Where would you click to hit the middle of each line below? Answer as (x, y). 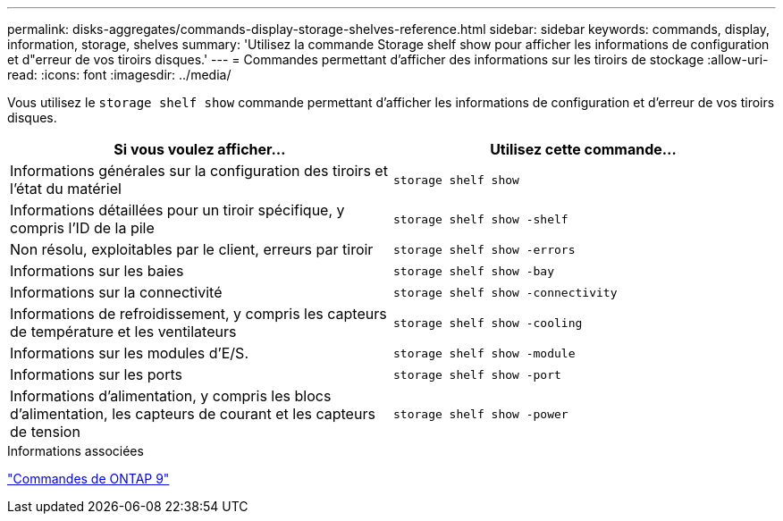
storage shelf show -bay (474, 271)
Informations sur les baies (97, 271)
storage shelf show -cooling (488, 323)
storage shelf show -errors (484, 249)
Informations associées (76, 451)
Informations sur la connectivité (116, 292)
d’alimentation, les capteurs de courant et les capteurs (193, 414)
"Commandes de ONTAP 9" (88, 479)
